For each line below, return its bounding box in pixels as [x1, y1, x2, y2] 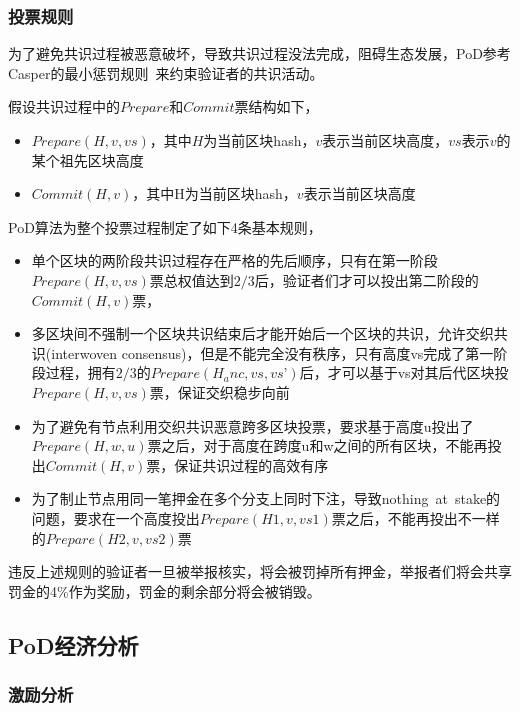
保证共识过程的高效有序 [174, 454, 329, 475]
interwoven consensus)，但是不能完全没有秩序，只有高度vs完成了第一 [51, 342, 494, 363]
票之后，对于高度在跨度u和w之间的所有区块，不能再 [147, 435, 488, 456]
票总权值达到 [149, 269, 234, 290]
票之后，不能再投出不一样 [331, 507, 500, 528]
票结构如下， [234, 96, 319, 117]
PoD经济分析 [8, 629, 139, 660]
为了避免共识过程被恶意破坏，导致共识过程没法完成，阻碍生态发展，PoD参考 [8, 43, 511, 64]
